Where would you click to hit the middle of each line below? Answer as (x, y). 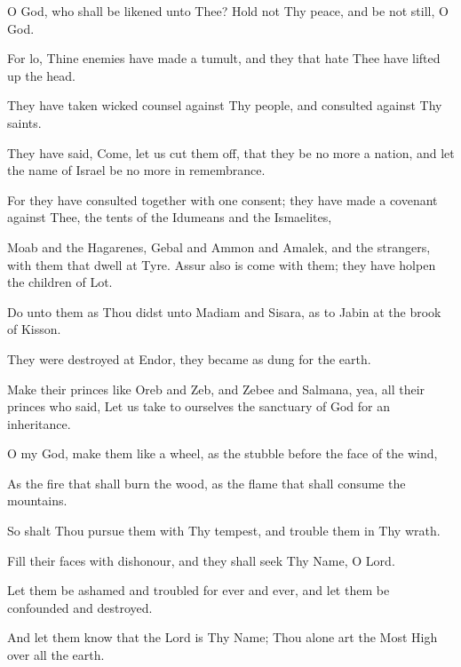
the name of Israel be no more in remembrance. (136, 170)
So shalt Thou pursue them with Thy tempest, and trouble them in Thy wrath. (224, 531)
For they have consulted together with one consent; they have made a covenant (223, 199)
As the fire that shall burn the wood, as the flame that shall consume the (207, 483)
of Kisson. (34, 329)
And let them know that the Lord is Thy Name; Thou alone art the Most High (223, 637)
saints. (24, 122)
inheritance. (39, 423)
